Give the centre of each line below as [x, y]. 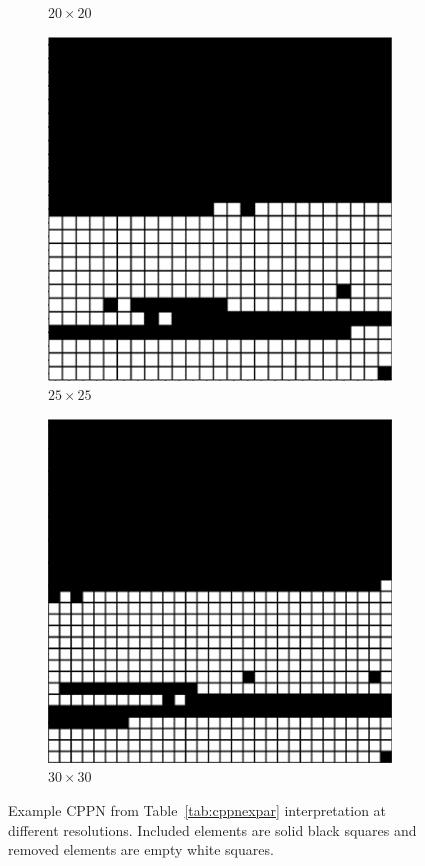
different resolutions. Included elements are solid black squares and [212, 829]
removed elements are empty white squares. [141, 849]
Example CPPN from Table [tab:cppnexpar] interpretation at [197, 809]
